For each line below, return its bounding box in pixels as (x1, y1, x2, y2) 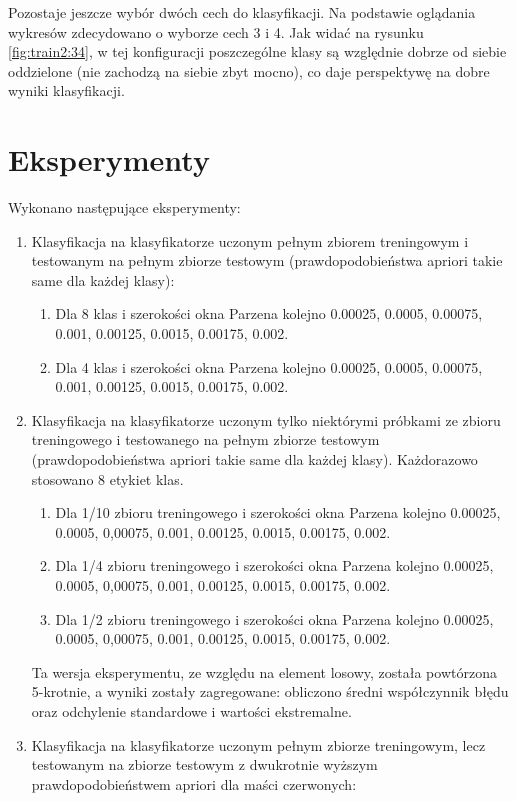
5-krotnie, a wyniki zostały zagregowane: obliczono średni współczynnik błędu (31, 681, 509, 702)
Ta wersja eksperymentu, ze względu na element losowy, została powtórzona (31, 661, 497, 682)
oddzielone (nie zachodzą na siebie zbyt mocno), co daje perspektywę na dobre (8, 60, 490, 81)
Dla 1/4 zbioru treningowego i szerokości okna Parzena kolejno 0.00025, (55, 555, 494, 576)
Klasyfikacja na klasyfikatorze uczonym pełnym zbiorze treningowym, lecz (31, 734, 486, 755)
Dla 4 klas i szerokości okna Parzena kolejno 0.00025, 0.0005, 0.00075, (55, 356, 483, 377)
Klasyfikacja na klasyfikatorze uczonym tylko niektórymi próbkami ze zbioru (31, 409, 501, 430)
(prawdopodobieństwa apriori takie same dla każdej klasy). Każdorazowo (31, 449, 478, 470)
